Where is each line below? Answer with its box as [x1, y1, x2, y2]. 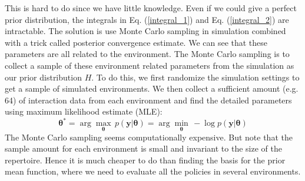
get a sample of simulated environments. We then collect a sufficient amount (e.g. [5, 82, 299, 95]
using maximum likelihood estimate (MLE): [5, 105, 163, 118]
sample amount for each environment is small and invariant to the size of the [5, 142, 282, 155]
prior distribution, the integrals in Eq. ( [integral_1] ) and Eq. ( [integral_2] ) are [5, 13, 289, 25]
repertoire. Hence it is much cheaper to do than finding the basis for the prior [5, 153, 286, 166]
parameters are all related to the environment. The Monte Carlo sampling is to [5, 48, 290, 60]
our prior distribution [5, 71, 82, 83]
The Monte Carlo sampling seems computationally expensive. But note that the [5, 130, 293, 143]
